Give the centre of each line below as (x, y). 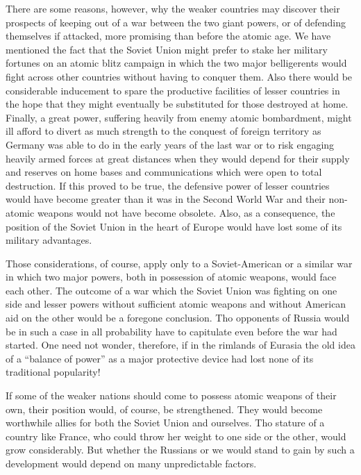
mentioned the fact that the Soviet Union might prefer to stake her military (167, 49)
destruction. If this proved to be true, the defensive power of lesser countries (168, 185)
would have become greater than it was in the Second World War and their (166, 199)
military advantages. (49, 240)
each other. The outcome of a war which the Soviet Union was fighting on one (171, 290)
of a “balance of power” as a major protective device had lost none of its (160, 358)
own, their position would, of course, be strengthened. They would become (164, 409)
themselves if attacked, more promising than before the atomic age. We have (168, 36)
